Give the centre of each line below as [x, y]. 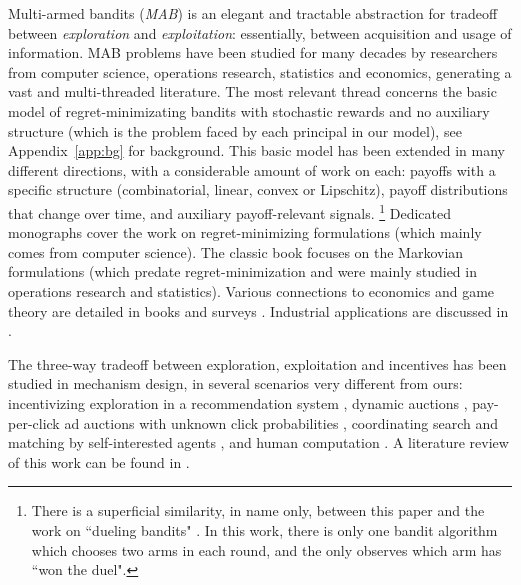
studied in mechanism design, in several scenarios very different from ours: [235, 383]
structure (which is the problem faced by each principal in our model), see [235, 130]
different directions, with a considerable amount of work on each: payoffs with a [252, 169]
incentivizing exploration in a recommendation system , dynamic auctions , [238, 402]
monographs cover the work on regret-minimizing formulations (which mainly [245, 232]
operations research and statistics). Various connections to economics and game [251, 290]
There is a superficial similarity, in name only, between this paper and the [258, 510]
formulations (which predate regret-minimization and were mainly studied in [242, 271]
